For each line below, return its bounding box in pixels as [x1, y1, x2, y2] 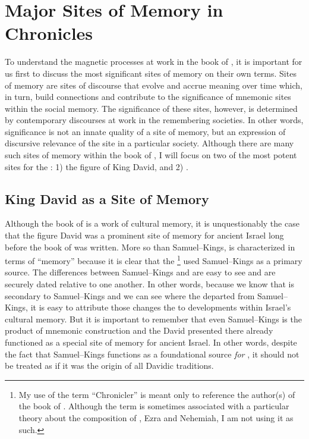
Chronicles [5, 21, 93, 45]
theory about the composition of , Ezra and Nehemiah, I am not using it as [18, 412, 294, 424]
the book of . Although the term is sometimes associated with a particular [18, 400, 289, 412]
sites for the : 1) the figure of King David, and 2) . [5, 160, 188, 173]
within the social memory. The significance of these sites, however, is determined [5, 102, 298, 114]
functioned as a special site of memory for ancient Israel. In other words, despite [5, 336, 297, 349]
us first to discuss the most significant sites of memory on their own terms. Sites [5, 67, 297, 79]
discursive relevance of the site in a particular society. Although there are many [5, 137, 294, 149]
